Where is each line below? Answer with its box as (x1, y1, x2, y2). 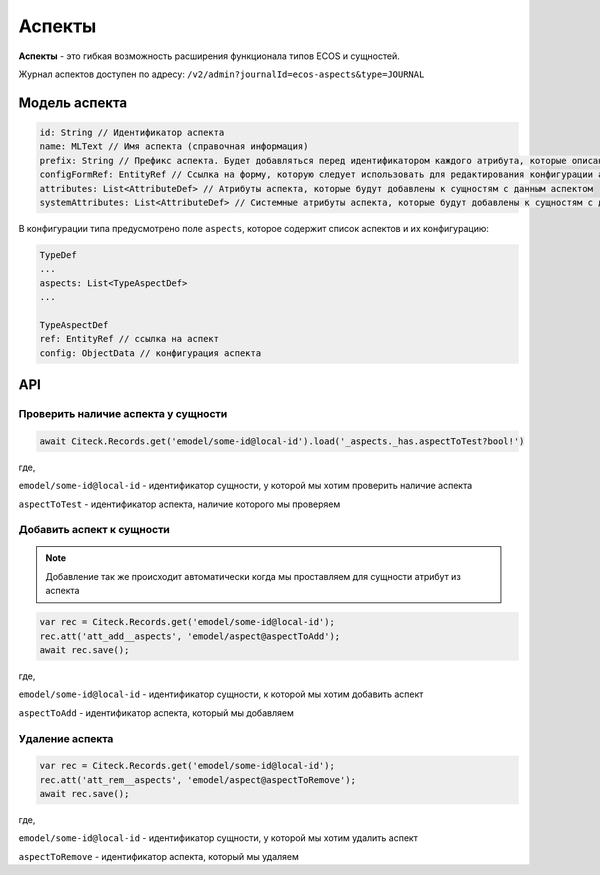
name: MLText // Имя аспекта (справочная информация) (39, 141, 309, 152)
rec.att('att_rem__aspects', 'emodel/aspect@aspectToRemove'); (39, 774, 357, 785)
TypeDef (39, 249, 77, 260)
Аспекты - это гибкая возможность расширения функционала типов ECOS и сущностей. (18, 50, 400, 62)
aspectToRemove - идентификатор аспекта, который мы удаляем (18, 850, 300, 862)
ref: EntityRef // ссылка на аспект (39, 333, 220, 345)
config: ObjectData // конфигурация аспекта (39, 347, 262, 359)
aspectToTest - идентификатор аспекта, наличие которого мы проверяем (18, 498, 341, 510)
